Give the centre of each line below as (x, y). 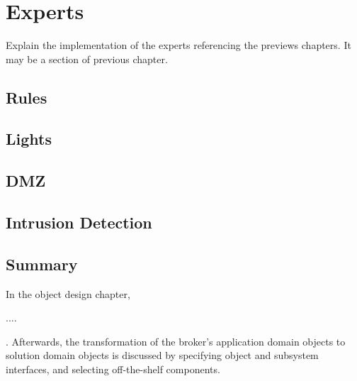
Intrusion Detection (79, 222)
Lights (29, 139)
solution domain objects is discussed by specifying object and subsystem (162, 355)
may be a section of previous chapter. (87, 59)
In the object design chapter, (68, 293)
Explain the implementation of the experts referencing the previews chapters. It (178, 45)
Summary (42, 264)
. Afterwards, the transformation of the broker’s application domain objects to (176, 341)
